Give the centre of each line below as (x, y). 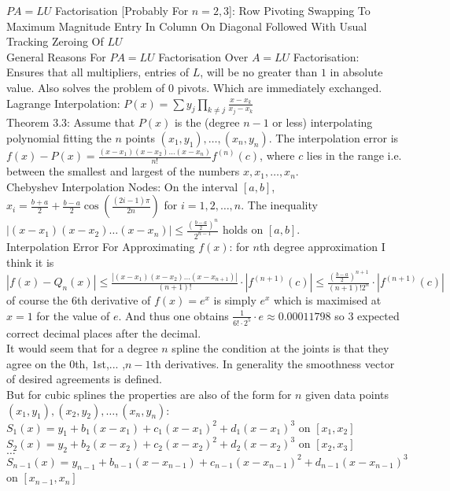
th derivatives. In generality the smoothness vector (273, 363)
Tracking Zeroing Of (55, 41)
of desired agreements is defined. (84, 379)
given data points (347, 394)
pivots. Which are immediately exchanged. (280, 87)
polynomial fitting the (59, 137)
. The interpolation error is (334, 137)
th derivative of (114, 300)
